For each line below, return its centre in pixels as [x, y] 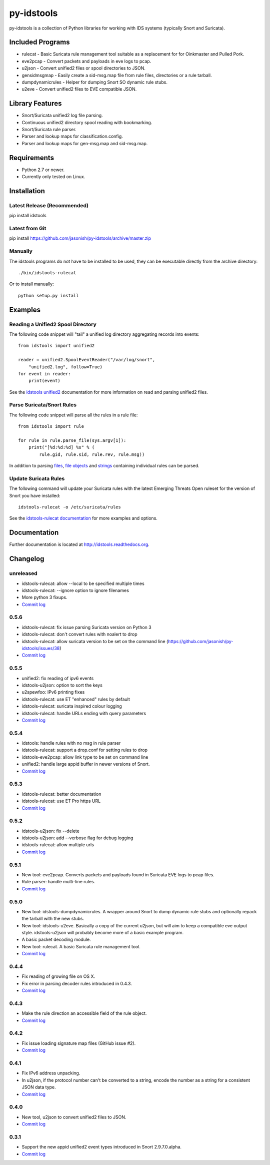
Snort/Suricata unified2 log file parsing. [62, 116]
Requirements [32, 158]
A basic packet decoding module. [56, 940]
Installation [27, 191]
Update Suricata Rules [37, 478]
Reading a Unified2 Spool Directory [53, 324]
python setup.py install [48, 296]
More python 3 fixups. [44, 598]
